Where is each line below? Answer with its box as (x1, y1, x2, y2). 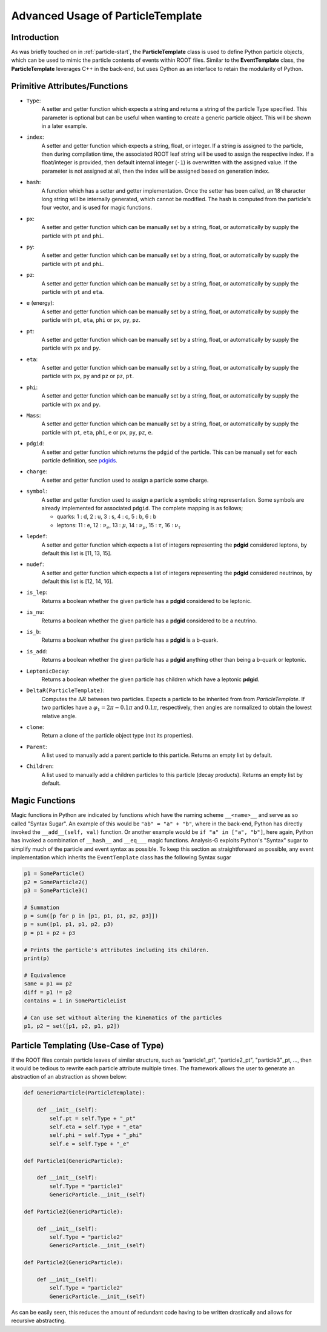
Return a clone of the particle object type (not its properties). (41, 732, 194, 739)
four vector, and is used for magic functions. (41, 204, 153, 211)
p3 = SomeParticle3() (24, 887, 88, 894)
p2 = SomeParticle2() (24, 879, 88, 885)
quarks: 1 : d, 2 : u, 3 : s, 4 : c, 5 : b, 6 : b (56, 513, 157, 521)
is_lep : (26, 588, 48, 596)
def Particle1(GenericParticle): (24, 1157, 124, 1164)
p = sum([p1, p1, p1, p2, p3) (24, 921, 114, 928)
